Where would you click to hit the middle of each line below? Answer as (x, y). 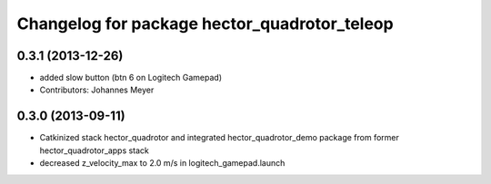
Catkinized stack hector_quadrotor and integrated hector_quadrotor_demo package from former (219, 138)
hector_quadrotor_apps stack (95, 150)
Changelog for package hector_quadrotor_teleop (205, 24)
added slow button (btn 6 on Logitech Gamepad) (131, 78)
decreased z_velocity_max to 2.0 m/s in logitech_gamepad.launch (162, 163)
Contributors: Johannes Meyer (97, 90)
